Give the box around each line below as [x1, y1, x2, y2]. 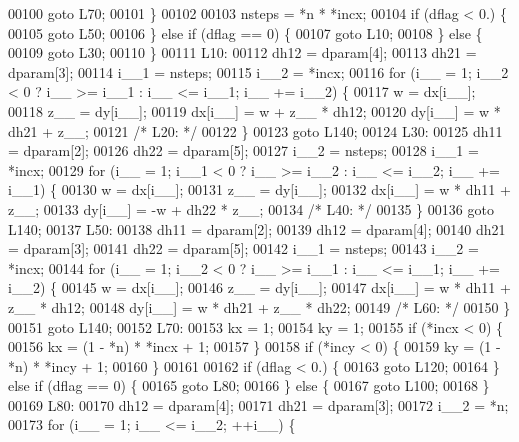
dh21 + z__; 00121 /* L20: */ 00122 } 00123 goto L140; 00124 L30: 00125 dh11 [8, 120, 503, 141]
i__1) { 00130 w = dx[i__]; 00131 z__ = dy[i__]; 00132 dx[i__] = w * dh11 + [8, 179, 511, 200]
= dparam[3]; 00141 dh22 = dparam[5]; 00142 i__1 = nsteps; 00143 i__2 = [8, 238, 479, 259]
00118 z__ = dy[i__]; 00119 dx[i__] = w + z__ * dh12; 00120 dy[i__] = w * [8, 100, 501, 121]
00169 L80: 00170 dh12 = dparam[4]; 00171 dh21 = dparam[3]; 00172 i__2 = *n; [8, 394, 509, 415]
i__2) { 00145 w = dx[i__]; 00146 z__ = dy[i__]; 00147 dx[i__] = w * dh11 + [8, 277, 511, 298]
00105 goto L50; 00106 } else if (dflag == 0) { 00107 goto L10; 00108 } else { [8, 22, 483, 43]
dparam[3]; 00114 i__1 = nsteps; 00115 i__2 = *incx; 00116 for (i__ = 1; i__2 [8, 61, 509, 82]
